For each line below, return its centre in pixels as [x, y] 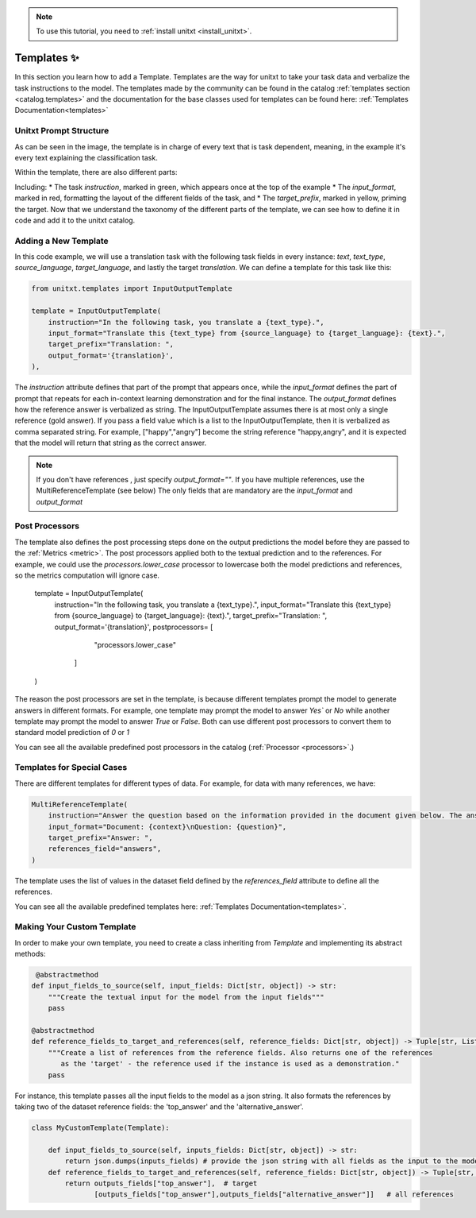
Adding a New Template [61, 241]
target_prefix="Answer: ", [101, 838]
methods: [30, 954]
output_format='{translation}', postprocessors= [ [134, 627]
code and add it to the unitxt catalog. [75, 220]
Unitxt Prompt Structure [62, 131]
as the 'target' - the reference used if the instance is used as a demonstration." [230, 1064]
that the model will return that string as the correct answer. [111, 443]
